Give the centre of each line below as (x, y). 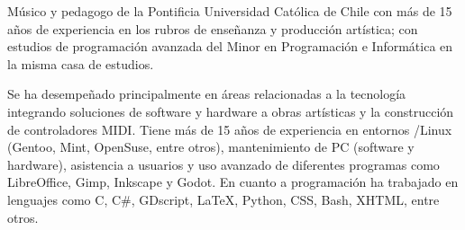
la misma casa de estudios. (81, 63)
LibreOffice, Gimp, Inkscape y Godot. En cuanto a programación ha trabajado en (233, 182)
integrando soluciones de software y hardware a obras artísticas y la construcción (231, 111)
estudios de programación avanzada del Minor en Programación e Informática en (230, 46)
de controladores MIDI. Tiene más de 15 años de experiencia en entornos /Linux (230, 129)
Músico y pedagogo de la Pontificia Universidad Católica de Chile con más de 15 (230, 11)
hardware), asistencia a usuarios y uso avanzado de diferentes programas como (223, 164)
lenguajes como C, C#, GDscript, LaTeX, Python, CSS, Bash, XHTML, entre (223, 199)
